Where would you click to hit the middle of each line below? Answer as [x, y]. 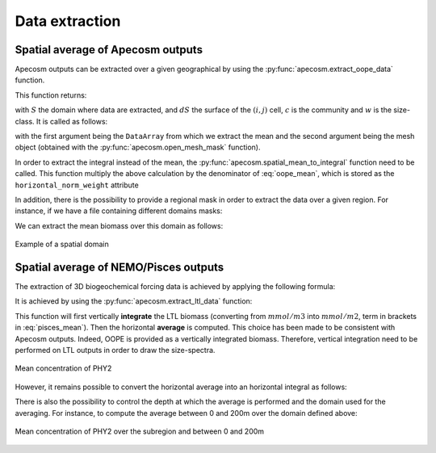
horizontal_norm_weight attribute [77, 185]
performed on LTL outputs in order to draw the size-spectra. [115, 350]
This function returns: [51, 95]
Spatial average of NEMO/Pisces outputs [119, 267]
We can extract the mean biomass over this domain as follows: [119, 225]
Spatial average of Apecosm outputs [109, 50]
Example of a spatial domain [62, 244]
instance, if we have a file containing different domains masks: [119, 211]
